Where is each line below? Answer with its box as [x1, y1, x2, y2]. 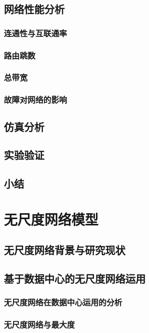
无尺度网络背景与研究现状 [4, 242, 125, 257]
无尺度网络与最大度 [4, 318, 75, 331]
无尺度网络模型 [4, 209, 99, 229]
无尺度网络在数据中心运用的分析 [4, 296, 122, 308]
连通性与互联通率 [4, 27, 67, 39]
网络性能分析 [4, 1, 65, 16]
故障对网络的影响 [4, 94, 67, 106]
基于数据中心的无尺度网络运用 [4, 271, 146, 286]
